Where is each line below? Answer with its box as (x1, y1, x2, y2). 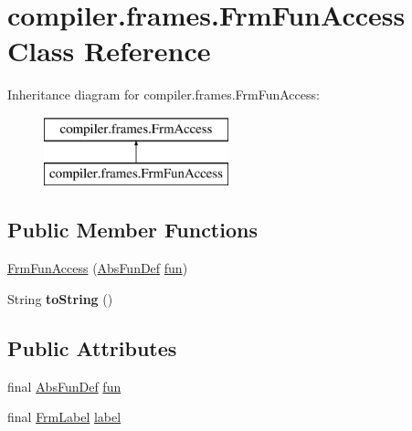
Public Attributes (7, 333, 177, 362)
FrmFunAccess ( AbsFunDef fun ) (7, 258, 188, 278)
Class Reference (7, 32, 211, 69)
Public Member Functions (7, 215, 258, 244)
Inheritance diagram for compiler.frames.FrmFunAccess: (7, 85, 320, 104)
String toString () (7, 289, 113, 308)
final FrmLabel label (7, 407, 121, 426)
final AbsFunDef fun (7, 376, 121, 395)
